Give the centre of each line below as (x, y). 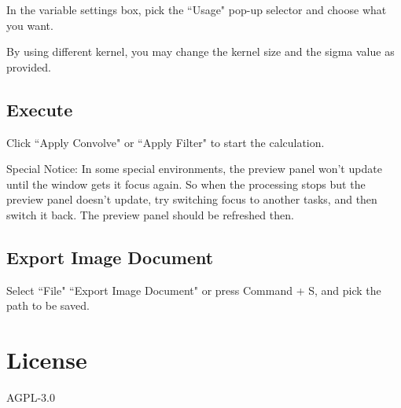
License (47, 360)
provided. (29, 66)
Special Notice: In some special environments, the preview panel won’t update (194, 169)
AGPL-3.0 (31, 397)
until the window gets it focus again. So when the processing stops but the (186, 184)
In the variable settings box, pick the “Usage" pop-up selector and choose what (197, 9)
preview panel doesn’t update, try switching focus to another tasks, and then (192, 199)
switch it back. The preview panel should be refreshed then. (150, 214)
